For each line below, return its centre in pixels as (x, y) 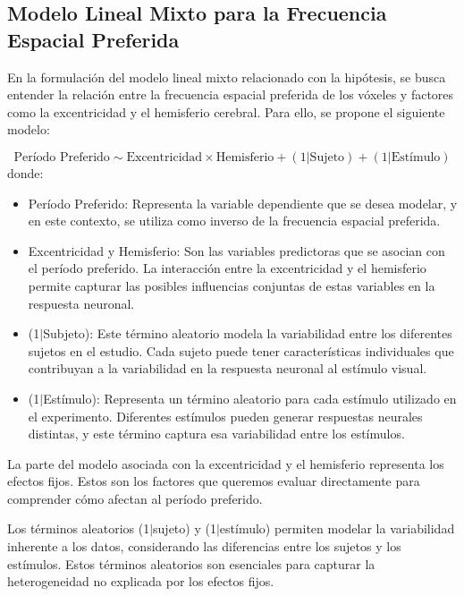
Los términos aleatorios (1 (79, 528)
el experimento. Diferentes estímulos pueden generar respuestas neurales (225, 416)
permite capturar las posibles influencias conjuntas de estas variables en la (232, 285)
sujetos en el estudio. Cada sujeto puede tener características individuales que (241, 350)
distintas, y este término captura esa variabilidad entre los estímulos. (216, 434)
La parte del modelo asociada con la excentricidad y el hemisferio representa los (226, 463)
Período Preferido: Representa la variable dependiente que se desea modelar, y (243, 203)
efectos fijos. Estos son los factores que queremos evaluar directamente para (214, 481)
